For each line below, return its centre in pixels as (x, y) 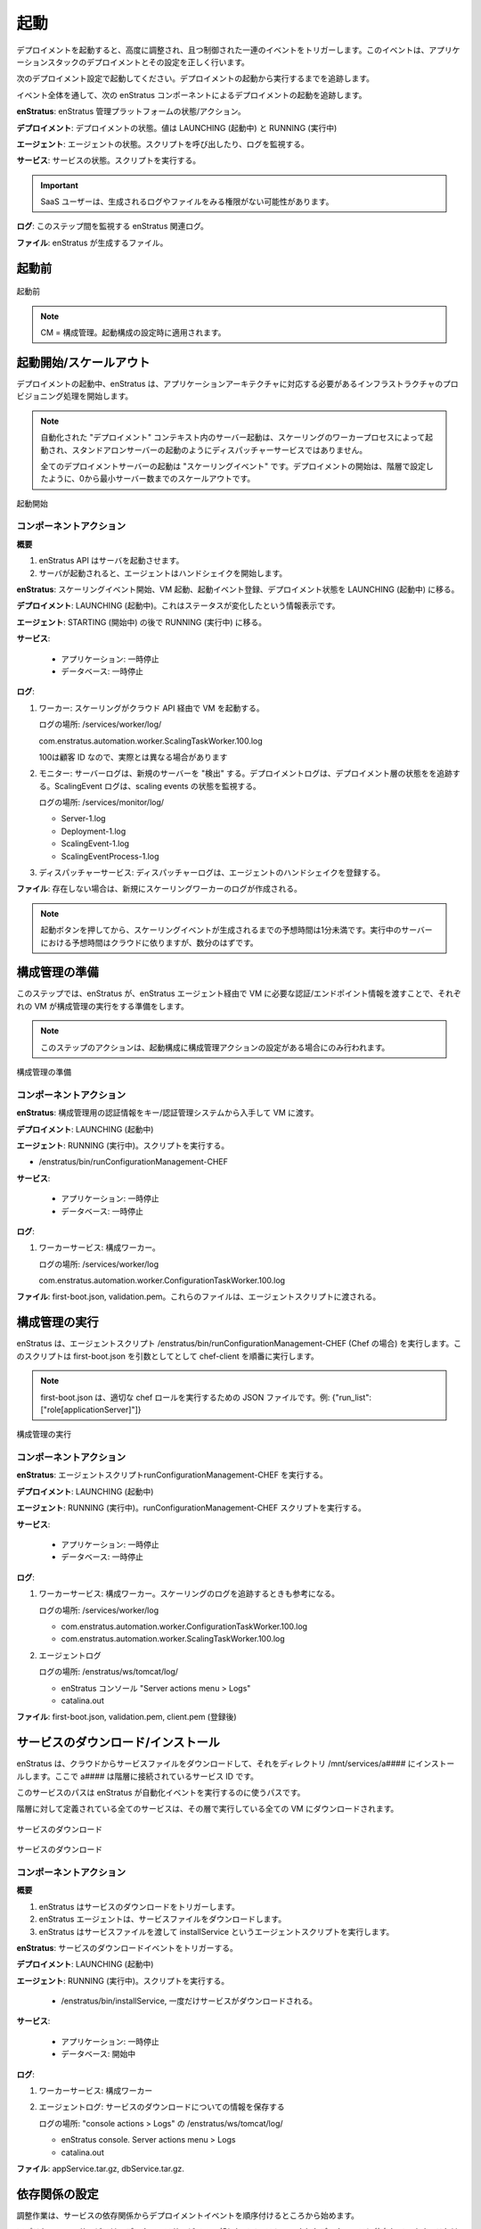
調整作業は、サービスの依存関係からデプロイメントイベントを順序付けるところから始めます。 (188, 2215)
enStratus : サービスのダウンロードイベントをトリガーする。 (127, 1947)
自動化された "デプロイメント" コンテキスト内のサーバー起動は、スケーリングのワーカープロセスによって (233, 438)
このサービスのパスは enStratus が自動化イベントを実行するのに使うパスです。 (161, 1793)
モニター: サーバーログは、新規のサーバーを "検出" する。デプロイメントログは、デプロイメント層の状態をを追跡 (246, 773)
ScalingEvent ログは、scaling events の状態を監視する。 (158, 785)
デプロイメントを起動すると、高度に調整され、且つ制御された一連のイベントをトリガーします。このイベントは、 (223, 50)
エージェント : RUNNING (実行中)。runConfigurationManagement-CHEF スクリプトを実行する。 (192, 1508)
